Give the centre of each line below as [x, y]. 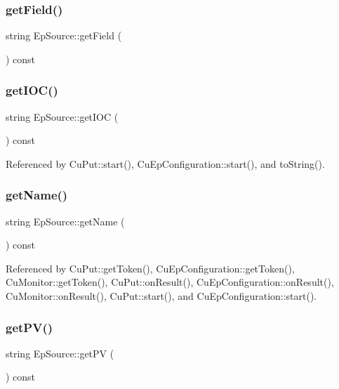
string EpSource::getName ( [65, 221]
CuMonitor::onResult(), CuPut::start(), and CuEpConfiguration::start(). [161, 296]
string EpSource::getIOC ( [62, 116]
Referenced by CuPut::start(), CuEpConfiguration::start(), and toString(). [165, 163]
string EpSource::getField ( [64, 35]
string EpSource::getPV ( [60, 353]
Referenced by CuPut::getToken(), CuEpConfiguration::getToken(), [150, 268]
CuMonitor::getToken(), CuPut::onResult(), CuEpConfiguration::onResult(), [170, 282]
